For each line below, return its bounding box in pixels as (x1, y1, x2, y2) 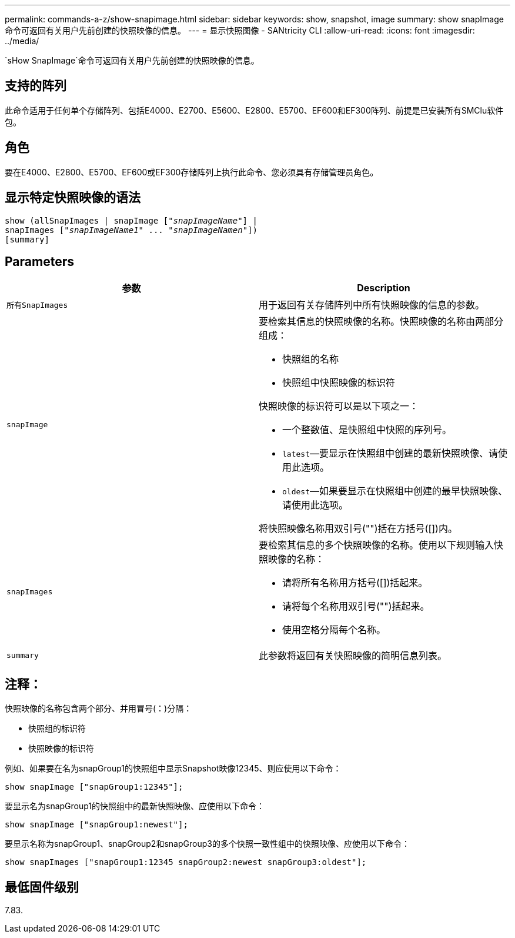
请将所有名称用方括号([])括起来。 (282, 577, 428, 589)
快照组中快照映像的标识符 (282, 377, 396, 389)
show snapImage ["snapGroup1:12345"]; (5, 782, 183, 792)
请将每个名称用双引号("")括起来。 (282, 600, 430, 613)
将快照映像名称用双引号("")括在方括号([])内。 (259, 523, 457, 535)
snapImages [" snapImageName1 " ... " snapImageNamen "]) (5, 225, 257, 235)
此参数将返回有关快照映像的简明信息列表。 (259, 650, 447, 662)
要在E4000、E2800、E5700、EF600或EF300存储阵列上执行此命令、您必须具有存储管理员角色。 (5, 167, 379, 177)
